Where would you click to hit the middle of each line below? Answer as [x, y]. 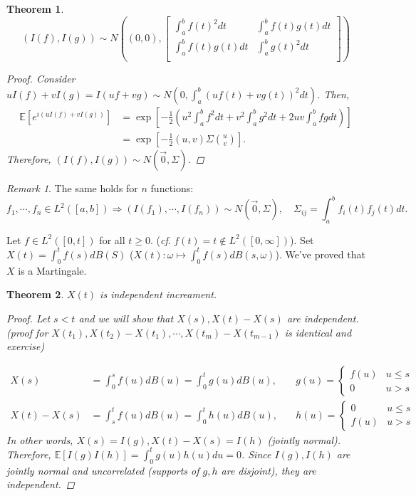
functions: [172, 188]
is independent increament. [158, 294]
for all [112, 239]
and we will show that [126, 318]
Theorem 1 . [35, 9]
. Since [256, 454]
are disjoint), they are [269, 470]
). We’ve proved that [320, 254]
